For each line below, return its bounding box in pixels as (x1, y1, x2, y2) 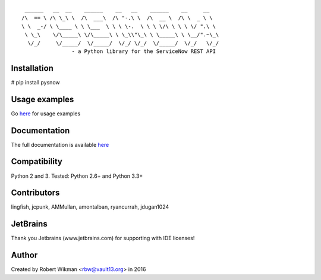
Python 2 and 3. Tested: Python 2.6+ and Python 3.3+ (11, 172, 143, 180)
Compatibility (11, 156, 62, 166)
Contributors (11, 188, 60, 198)
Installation (11, 63, 53, 73)
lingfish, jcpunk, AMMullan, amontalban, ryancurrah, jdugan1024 (11, 203, 169, 210)
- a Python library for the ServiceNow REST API (71, 48, 216, 55)
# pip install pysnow (11, 78, 60, 86)
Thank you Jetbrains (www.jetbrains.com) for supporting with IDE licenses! (11, 235, 195, 242)
